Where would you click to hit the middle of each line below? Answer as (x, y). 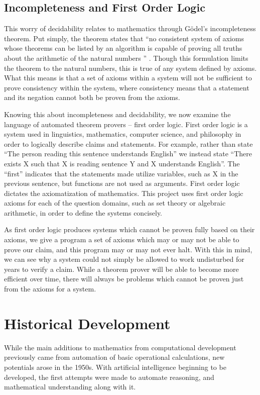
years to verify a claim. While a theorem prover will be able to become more (121, 269)
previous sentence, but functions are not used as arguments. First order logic (122, 183)
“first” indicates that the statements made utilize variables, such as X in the (121, 173)
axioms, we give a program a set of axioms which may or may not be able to (122, 239)
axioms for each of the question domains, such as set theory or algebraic (115, 203)
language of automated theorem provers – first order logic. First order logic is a (126, 124)
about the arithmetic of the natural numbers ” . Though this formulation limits (126, 58)
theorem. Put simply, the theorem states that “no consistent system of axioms (124, 38)
